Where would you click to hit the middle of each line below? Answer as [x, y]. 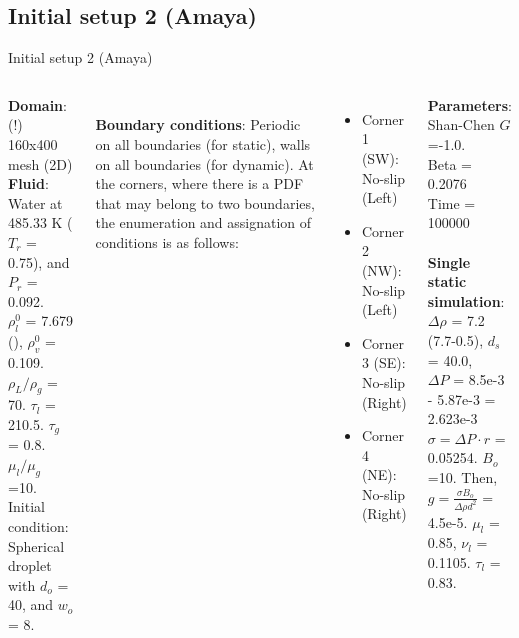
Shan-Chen [461, 124]
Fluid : [28, 183]
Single [449, 261]
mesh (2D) [40, 163]
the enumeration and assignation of [203, 222]
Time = [451, 202]
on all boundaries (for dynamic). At [204, 163]
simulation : [466, 300]
